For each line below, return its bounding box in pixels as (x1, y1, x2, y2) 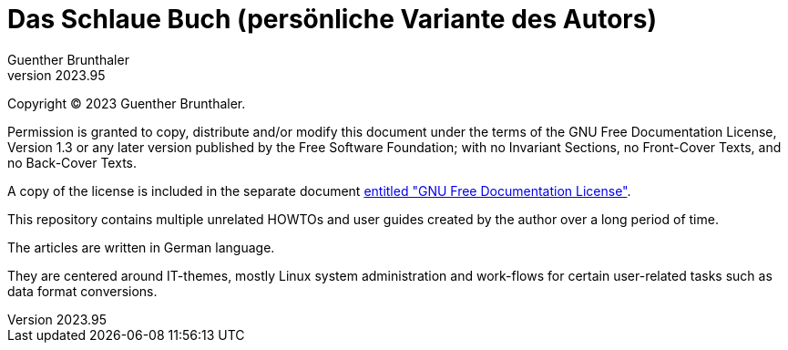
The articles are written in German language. (7, 239, 275, 255)
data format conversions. (7, 283, 158, 299)
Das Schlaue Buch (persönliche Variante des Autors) (7, 4, 657, 35)
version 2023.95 (7, 67, 106, 83)
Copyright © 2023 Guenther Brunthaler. (7, 95, 246, 111)
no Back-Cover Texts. (7, 154, 137, 170)
